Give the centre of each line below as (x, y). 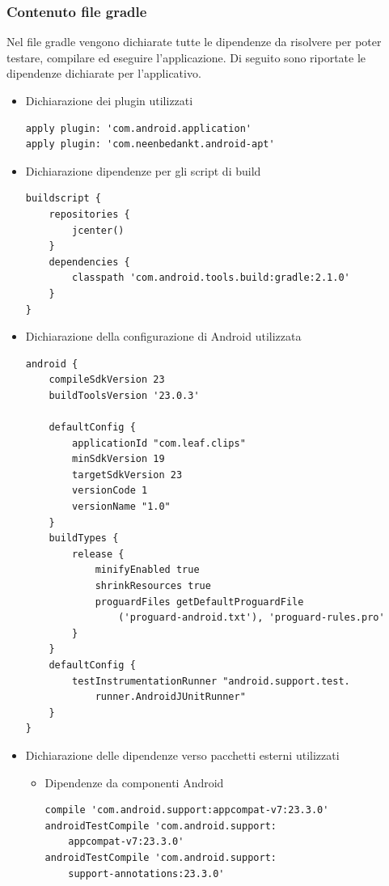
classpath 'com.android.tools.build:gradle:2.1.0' (211, 278)
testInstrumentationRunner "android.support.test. (211, 681)
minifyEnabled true (147, 570)
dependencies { (89, 262)
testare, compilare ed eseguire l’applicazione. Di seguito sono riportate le (186, 57)
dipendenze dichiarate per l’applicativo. (104, 73)
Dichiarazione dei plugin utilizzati (109, 100)
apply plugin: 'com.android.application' (138, 128)
